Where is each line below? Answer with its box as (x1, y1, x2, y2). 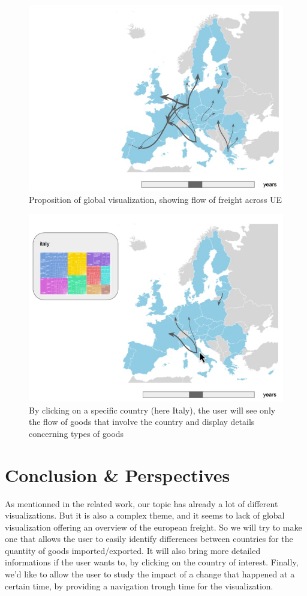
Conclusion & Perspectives (5, 462, 230, 487)
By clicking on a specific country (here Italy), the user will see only (29, 403, 276, 416)
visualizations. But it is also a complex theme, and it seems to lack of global (5, 509, 285, 522)
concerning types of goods (29, 427, 124, 439)
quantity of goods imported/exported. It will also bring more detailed (5, 544, 261, 556)
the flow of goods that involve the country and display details (29, 415, 255, 428)
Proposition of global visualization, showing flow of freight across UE (29, 193, 282, 206)
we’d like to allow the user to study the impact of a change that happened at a (5, 568, 295, 580)
